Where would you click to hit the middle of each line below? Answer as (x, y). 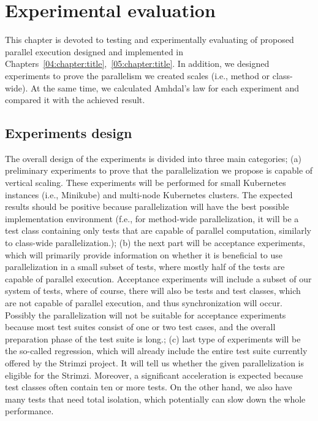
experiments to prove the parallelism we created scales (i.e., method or (138, 75)
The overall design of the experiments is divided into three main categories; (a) (153, 158)
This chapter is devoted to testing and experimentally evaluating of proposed (150, 40)
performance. (29, 411)
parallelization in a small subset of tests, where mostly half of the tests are (145, 267)
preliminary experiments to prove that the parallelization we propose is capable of (159, 170)
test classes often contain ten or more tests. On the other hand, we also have (149, 387)
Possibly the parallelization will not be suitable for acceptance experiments (146, 315)
